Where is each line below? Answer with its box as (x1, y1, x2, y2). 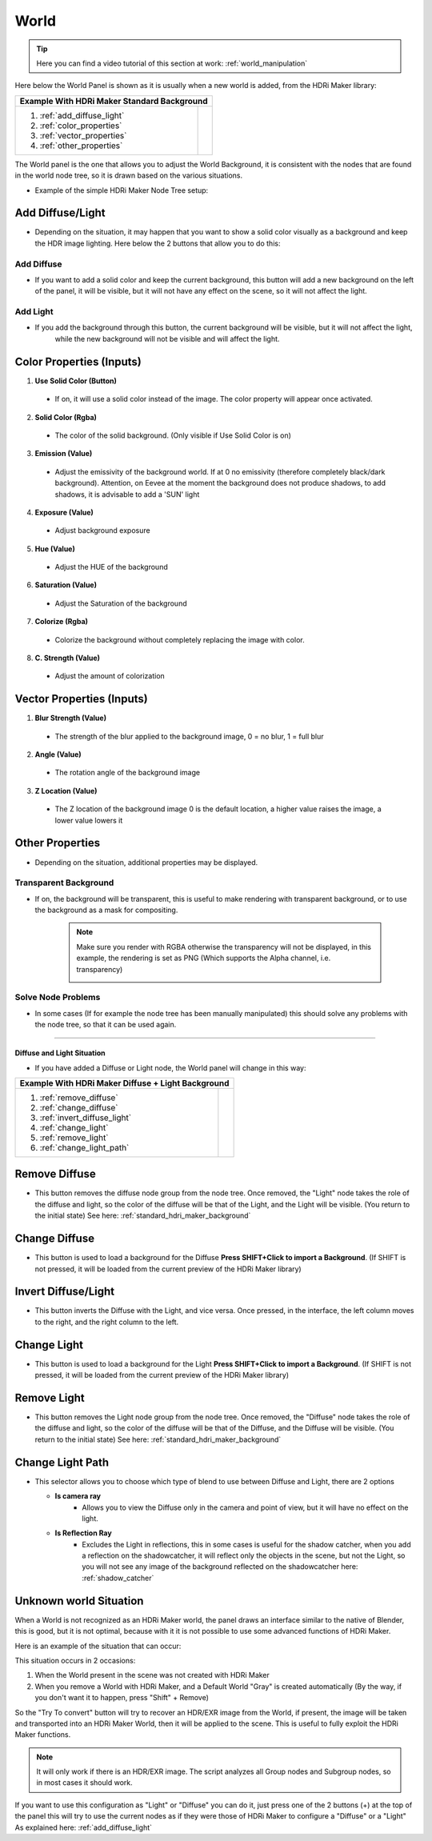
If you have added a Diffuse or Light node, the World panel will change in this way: (34, 1063, 306, 1072)
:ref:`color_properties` (39, 120, 122, 131)
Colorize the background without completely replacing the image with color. (54, 634, 305, 644)
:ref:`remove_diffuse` (39, 1092, 119, 1103)
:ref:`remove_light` (39, 1132, 109, 1143)
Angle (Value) (34, 750, 82, 759)
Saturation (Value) (34, 580, 98, 590)
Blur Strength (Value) (34, 713, 107, 723)
